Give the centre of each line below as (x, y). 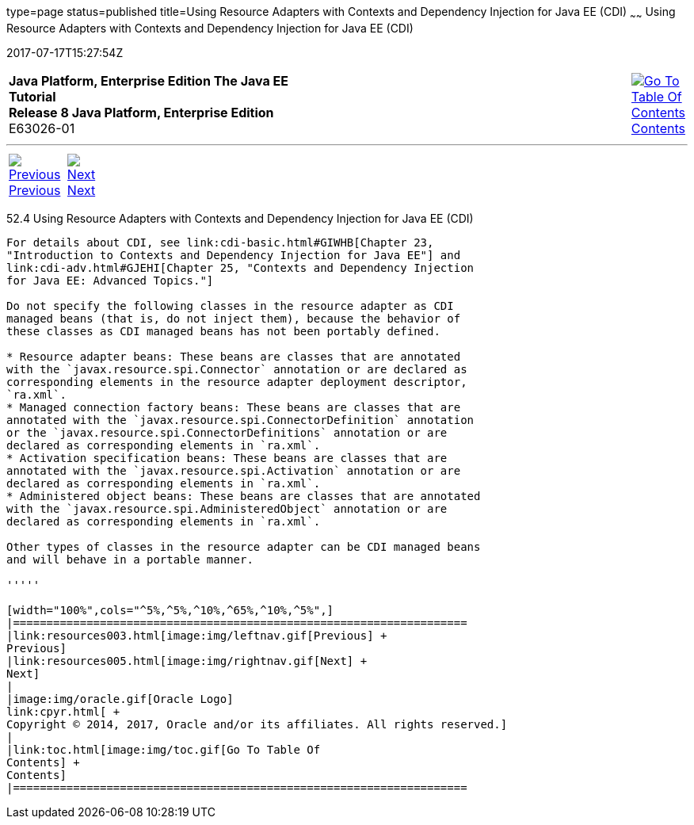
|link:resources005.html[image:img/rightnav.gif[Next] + (187, 661)
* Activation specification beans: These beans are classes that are (227, 458)
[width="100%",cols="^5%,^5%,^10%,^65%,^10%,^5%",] (170, 610)
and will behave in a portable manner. (130, 559)
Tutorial (32, 96)
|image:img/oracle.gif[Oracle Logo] (120, 699)
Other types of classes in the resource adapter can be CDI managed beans (244, 546)
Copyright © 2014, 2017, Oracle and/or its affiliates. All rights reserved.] (257, 724)
